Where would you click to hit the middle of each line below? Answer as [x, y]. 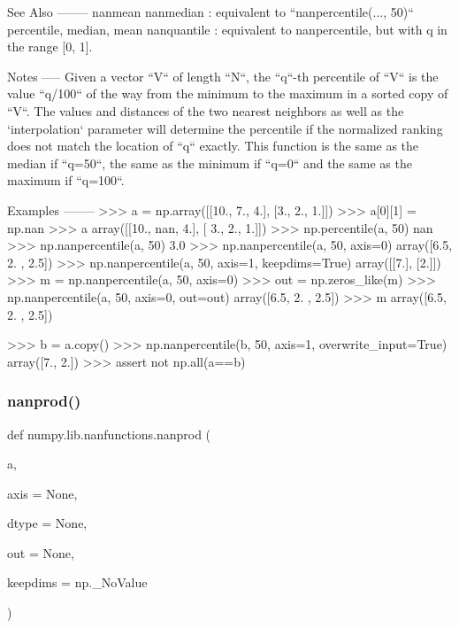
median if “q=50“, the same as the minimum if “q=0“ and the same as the [210, 163]
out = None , [41, 552]
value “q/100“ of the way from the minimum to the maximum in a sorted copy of [228, 93]
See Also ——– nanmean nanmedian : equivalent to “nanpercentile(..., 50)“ [210, 12]
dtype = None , [47, 523]
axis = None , [42, 493]
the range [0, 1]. [50, 47]
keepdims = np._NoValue [77, 582]
